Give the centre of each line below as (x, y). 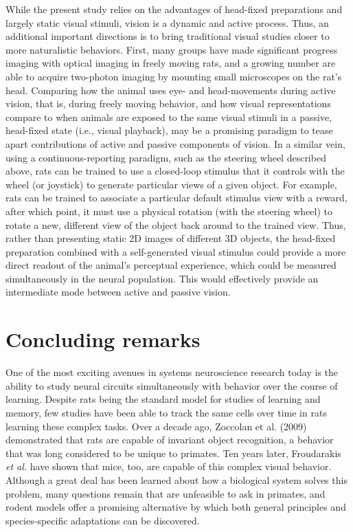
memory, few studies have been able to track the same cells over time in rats (166, 412)
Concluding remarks (103, 339)
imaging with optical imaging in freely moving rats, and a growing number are (171, 63)
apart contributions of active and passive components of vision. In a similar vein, (175, 143)
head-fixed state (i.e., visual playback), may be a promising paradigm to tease (169, 130)
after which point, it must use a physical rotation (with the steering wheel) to (169, 211)
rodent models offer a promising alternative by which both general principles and (176, 507)
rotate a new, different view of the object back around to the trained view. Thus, (176, 224)
